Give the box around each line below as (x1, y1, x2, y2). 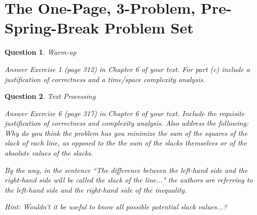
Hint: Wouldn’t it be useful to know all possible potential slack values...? (5, 201, 227, 212)
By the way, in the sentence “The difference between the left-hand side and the (5, 164, 248, 175)
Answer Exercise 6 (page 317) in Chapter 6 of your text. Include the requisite (5, 107, 245, 118)
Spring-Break (5, 17, 99, 38)
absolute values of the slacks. (5, 148, 93, 158)
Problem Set (104, 17, 194, 38)
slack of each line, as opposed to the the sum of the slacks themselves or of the (5, 137, 247, 148)
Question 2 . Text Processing (5, 91, 96, 101)
